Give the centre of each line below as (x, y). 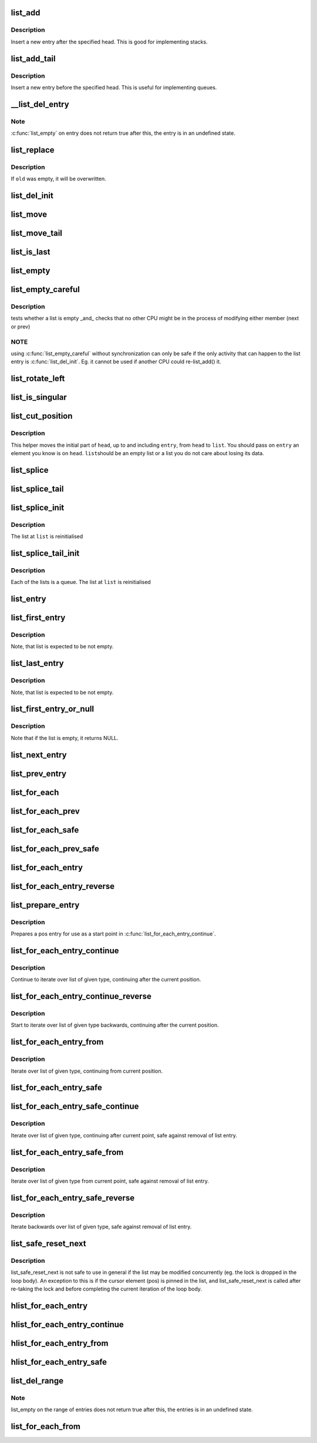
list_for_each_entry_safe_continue (75, 1107)
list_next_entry (39, 754)
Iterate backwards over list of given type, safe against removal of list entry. (101, 1227)
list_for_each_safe (45, 830)
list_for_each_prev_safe (55, 849)
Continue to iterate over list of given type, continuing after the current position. (106, 980)
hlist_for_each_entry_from (60, 1343)
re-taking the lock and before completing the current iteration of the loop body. (107, 1289)
